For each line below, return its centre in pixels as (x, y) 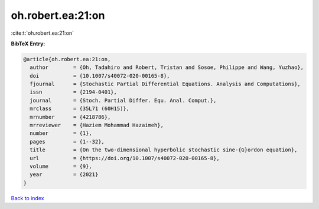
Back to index (27, 198)
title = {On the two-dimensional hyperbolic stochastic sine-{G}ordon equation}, (164, 150)
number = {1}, (61, 133)
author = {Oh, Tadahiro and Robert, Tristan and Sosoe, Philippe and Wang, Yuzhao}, (167, 67)
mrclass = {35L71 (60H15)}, (80, 109)
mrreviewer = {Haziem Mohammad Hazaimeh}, (97, 125)
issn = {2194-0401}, (74, 92)
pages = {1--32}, (67, 142)
